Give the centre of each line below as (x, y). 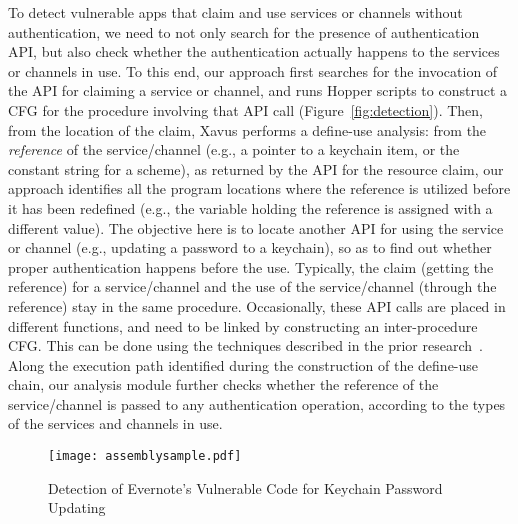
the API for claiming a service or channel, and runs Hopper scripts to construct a (258, 90)
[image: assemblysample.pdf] (145, 456)
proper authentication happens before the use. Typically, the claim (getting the (251, 266)
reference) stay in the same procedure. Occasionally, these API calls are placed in (257, 305)
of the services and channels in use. (115, 423)
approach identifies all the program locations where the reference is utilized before (259, 188)
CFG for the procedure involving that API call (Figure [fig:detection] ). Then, (245, 109)
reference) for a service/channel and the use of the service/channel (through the (252, 286)
